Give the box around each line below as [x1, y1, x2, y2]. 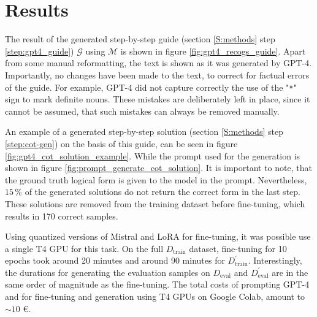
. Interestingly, [248, 254, 302, 267]
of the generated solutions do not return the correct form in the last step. [25, 185, 300, 198]
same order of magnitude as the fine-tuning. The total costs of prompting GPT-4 [5, 278, 310, 291]
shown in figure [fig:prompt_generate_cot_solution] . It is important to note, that [5, 161, 312, 174]
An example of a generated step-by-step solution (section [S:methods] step [5, 125, 283, 138]
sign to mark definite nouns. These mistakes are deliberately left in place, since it [5, 93, 310, 105]
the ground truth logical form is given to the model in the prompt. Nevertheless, [5, 173, 307, 186]
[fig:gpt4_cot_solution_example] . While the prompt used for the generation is [5, 149, 300, 162]
